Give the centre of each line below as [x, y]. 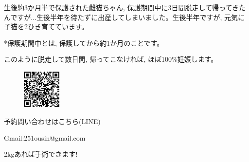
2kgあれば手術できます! [41, 154]
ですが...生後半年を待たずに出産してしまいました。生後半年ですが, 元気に [128, 17]
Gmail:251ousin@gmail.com [45, 137]
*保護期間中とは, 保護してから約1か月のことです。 [84, 43]
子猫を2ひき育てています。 [46, 27]
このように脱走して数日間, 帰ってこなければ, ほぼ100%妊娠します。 [111, 59]
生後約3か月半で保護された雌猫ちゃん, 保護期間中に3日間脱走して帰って [118, 7]
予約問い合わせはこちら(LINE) [52, 121]
